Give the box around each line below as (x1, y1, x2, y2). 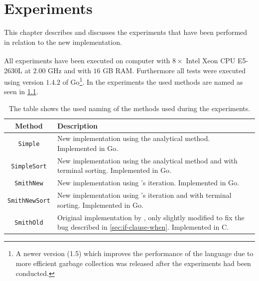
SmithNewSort (7, 197, 50, 204)
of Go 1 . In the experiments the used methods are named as (62, 75, 243, 87)
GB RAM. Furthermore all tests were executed (103, 65, 246, 75)
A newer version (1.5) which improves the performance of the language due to (15, 248, 254, 259)
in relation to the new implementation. (4, 36, 122, 47)
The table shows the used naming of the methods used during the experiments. (8, 103, 251, 113)
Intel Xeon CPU (186, 55, 236, 65)
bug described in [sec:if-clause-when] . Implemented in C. (57, 222, 229, 232)
